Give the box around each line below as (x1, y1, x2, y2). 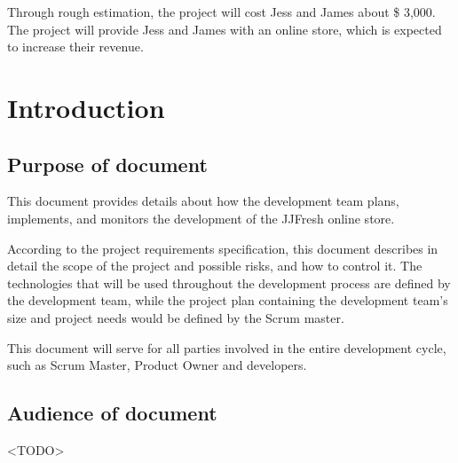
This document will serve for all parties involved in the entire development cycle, (7, 338, 446, 357)
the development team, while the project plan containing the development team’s (7, 291, 448, 310)
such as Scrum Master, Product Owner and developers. (7, 356, 307, 374)
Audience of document (7, 399, 217, 427)
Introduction (7, 89, 165, 125)
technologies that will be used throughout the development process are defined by (7, 273, 451, 292)
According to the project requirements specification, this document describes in (7, 239, 438, 257)
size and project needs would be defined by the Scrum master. (7, 308, 344, 326)
